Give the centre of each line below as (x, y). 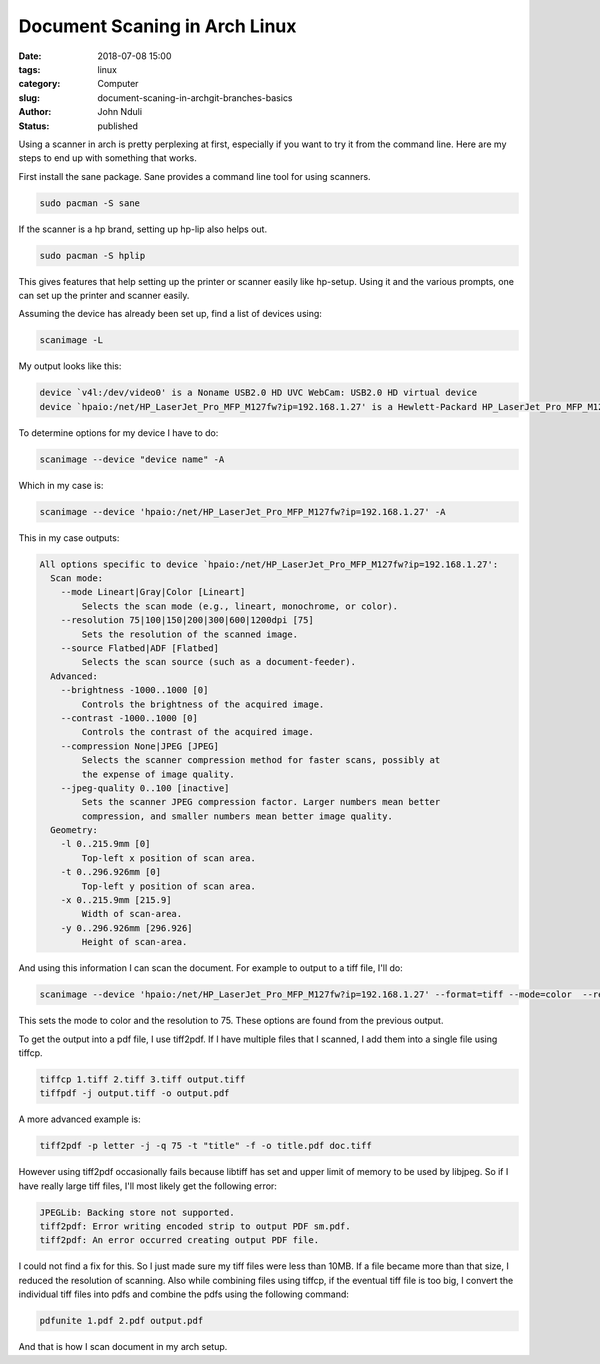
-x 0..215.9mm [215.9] (116, 900)
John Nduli (120, 112)
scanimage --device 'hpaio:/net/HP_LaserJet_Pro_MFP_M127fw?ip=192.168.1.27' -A (242, 511)
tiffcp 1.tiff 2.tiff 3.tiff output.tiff (142, 1079)
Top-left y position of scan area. (169, 886)
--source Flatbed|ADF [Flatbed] (140, 648)
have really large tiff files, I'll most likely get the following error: (147, 1186)
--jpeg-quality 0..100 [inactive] (145, 788)
